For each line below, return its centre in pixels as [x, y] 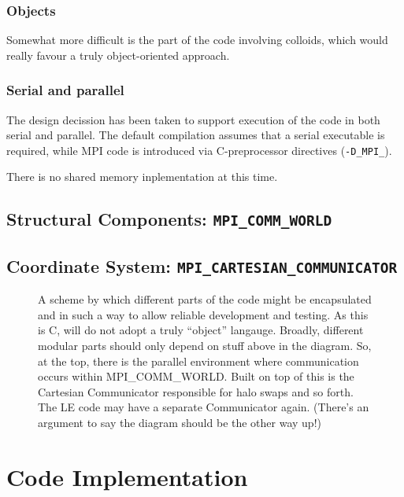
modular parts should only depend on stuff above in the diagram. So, [205, 345]
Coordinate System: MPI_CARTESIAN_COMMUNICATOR [202, 265]
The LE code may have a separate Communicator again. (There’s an [204, 407]
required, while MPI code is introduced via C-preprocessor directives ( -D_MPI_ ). [199, 150]
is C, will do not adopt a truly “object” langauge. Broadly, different [201, 330]
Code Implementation [127, 476]
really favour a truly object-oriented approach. [118, 55]
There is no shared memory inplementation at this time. [142, 177]
